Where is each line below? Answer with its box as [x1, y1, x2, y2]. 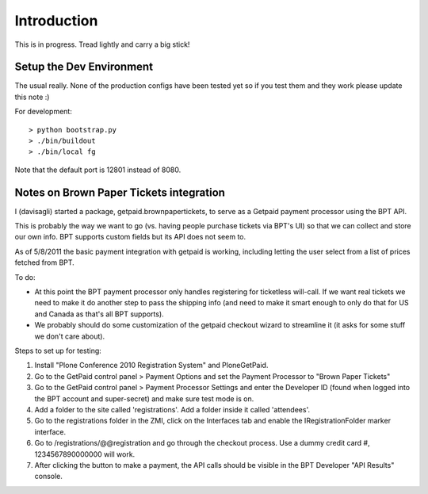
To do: [14, 272, 36, 281]
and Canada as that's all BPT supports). [34, 309, 164, 319]
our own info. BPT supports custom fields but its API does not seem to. [14, 232, 246, 242]
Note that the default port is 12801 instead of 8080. [14, 165, 182, 174]
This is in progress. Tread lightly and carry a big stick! [14, 40, 190, 49]
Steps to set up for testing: [14, 346, 102, 355]
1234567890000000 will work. [34, 449, 136, 459]
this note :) [14, 92, 50, 101]
